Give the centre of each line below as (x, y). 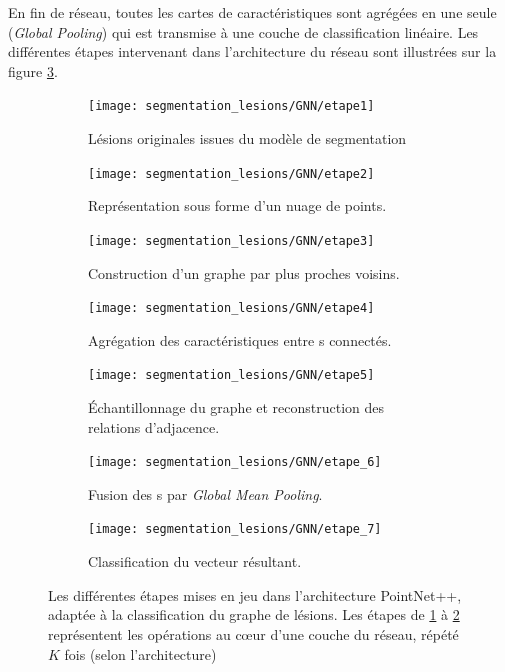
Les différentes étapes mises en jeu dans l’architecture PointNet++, (255, 594)
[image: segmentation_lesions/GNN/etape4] (231, 308)
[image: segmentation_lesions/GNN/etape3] (231, 240)
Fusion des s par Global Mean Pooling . (205, 493)
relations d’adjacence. (154, 426)
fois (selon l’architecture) (140, 653)
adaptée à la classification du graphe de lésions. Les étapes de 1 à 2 (254, 614)
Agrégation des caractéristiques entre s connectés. (240, 339)
